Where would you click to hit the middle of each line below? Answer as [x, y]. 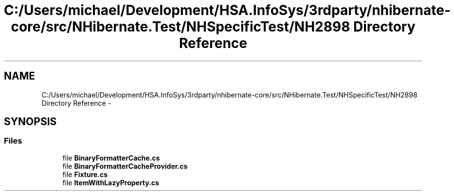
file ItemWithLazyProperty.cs [111, 182]
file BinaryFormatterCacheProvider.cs [125, 166]
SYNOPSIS [30, 122]
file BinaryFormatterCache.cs [111, 158]
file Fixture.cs [85, 174]
